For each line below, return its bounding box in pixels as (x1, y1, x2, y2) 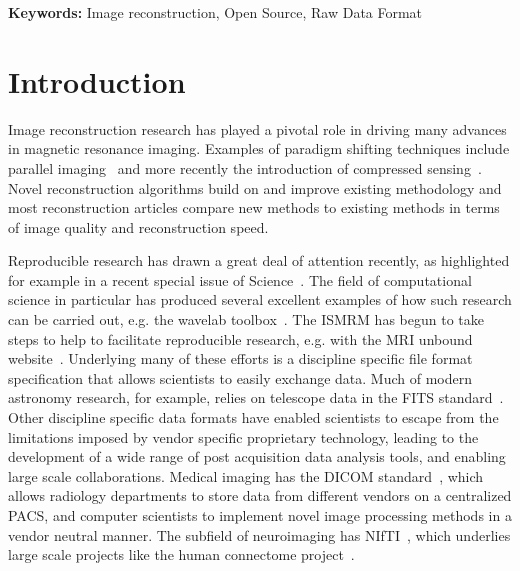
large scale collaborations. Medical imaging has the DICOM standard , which (8, 465, 484, 486)
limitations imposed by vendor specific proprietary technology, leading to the (8, 426, 479, 447)
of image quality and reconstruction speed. (8, 216, 269, 237)
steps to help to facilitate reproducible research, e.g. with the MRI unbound (8, 328, 473, 349)
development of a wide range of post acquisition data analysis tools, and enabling (8, 446, 506, 467)
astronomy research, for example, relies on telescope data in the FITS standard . (8, 387, 504, 408)
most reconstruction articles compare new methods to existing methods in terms (8, 197, 500, 218)
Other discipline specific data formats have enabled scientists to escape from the (8, 407, 499, 428)
